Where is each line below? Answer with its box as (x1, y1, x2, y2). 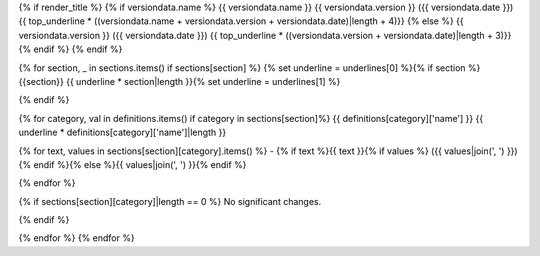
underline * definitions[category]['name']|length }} (18, 126, 227, 139)
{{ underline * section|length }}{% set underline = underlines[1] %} (65, 75, 341, 87)
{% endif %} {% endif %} (18, 43, 123, 55)
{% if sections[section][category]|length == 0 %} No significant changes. (18, 195, 322, 207)
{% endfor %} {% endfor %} (18, 232, 135, 244)
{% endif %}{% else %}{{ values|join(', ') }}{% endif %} (18, 158, 247, 170)
